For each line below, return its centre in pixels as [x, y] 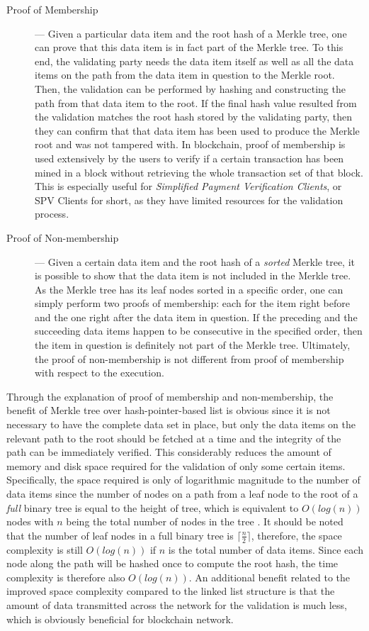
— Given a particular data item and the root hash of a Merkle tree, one [191, 33]
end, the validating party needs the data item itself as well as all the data [194, 61]
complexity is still [45, 549]
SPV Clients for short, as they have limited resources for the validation [189, 200]
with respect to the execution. [100, 373]
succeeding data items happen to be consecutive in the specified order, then [199, 331]
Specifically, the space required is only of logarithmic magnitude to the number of [183, 480]
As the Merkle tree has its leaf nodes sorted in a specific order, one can [189, 289]
